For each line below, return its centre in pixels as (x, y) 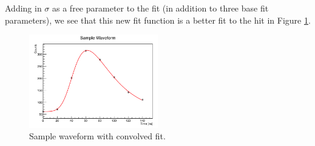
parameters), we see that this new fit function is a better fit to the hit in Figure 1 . (158, 20)
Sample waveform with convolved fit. (97, 136)
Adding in (23, 8)
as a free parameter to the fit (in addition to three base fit (161, 8)
